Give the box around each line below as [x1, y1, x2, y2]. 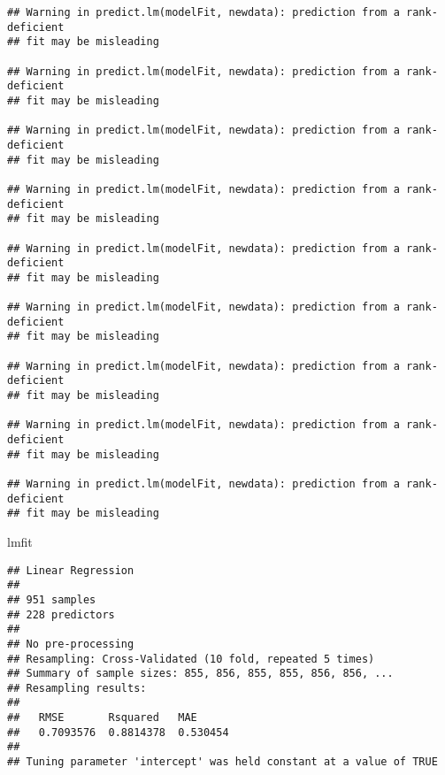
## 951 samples [7, 593, 96, 606]
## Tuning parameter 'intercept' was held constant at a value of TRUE [7, 756, 438, 769]
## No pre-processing [7, 637, 134, 650]
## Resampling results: [7, 681, 147, 694]
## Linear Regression [7, 564, 134, 577]
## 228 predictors [7, 608, 115, 621]
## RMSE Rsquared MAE [7, 711, 197, 725]
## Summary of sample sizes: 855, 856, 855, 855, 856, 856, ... [7, 667, 394, 680]
